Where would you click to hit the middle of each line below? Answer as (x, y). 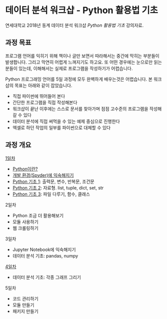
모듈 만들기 (23, 305)
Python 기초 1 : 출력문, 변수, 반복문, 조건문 (53, 181)
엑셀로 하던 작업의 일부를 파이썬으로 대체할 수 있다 (61, 127)
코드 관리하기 (25, 298)
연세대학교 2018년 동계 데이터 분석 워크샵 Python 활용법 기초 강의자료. (74, 25)
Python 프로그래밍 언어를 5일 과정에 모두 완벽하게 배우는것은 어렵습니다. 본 (79, 79)
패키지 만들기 (25, 311)
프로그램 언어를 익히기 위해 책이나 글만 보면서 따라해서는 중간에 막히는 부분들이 (82, 55)
